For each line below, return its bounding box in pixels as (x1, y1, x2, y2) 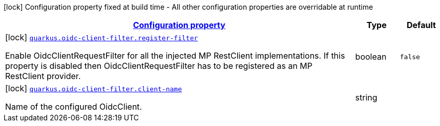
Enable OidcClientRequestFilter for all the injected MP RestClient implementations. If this (5, 51, 345, 61)
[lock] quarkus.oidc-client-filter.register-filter (5, 32, 198, 42)
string (355, 92, 378, 103)
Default (406, 20, 436, 30)
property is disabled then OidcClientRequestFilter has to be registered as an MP (5, 61, 313, 71)
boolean (355, 52, 387, 62)
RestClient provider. (5, 71, 81, 81)
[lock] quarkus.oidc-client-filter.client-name (5, 83, 182, 93)
